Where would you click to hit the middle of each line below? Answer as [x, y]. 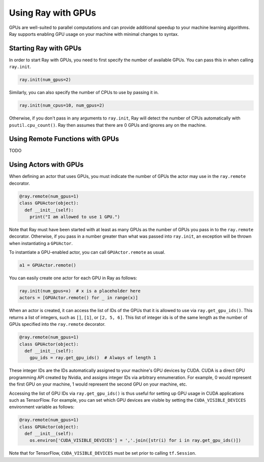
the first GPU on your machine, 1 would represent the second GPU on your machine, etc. [98, 384]
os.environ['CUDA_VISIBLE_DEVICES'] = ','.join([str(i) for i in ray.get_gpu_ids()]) [135, 440]
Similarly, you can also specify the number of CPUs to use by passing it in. [84, 93]
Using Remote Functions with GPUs [64, 139]
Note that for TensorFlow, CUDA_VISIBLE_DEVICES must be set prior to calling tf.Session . [103, 453]
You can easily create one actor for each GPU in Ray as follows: [73, 278]
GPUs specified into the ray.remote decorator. [57, 324]
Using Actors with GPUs [46, 165]
